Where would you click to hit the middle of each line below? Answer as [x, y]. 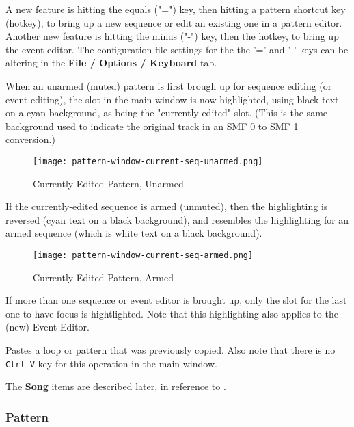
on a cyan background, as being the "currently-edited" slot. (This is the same [167, 113]
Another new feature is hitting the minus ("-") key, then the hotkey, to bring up [172, 36]
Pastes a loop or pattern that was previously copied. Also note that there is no [171, 350]
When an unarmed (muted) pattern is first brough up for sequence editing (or [169, 85]
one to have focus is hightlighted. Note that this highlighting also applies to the [172, 313]
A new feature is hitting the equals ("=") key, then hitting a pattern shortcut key [176, 9]
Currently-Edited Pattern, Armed [103, 277]
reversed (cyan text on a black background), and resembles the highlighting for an [177, 219]
